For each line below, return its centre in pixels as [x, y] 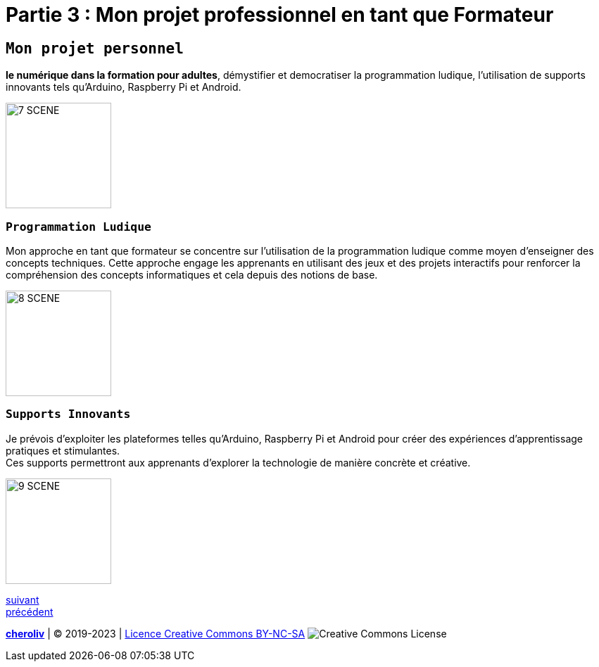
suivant [23, 599]
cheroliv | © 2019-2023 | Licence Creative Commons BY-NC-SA [156, 633]
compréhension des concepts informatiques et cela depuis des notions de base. [192, 274]
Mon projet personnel [95, 48]
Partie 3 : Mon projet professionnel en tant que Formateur [280, 15]
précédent [30, 611]
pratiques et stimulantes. [63, 450]
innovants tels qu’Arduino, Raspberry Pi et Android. [124, 87]
